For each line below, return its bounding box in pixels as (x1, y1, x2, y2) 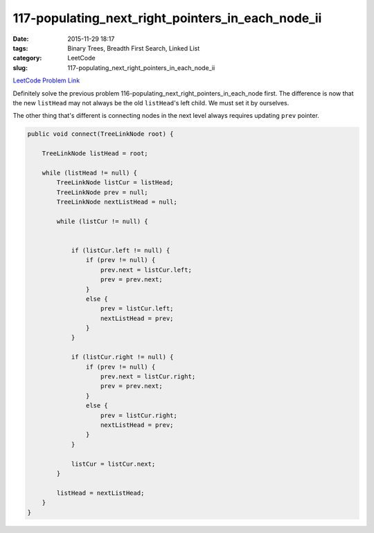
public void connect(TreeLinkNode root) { (27, 130, 174, 138)
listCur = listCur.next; (71, 460, 156, 468)
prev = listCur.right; (100, 411, 178, 419)
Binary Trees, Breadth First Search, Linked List (67, 44, 200, 52)
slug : (12, 63, 28, 72)
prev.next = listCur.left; (100, 265, 192, 274)
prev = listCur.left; (100, 305, 174, 313)
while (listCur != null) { (56, 217, 148, 225)
